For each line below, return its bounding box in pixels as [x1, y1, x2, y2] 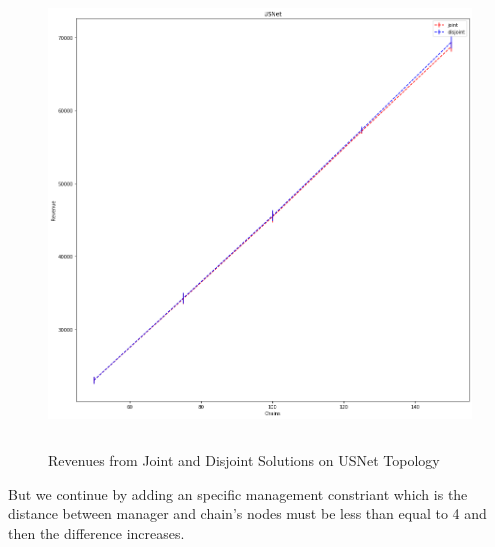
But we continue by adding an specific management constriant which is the [8, 483, 468, 504]
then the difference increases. [8, 523, 185, 544]
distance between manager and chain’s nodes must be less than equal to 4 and [8, 503, 487, 524]
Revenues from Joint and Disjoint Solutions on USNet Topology [48, 450, 440, 471]
